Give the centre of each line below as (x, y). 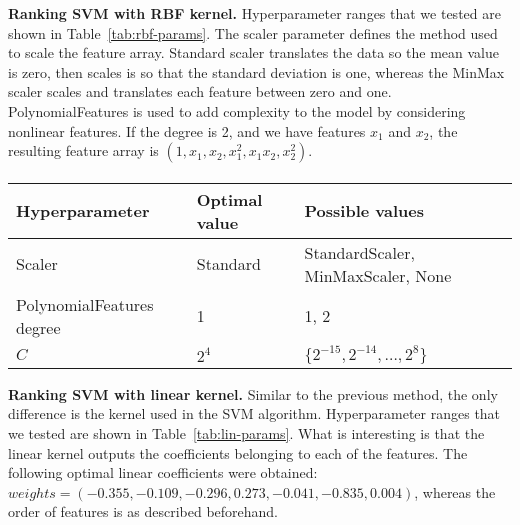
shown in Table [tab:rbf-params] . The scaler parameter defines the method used (253, 32)
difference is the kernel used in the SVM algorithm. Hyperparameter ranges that (254, 413)
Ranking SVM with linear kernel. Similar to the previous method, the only (253, 393)
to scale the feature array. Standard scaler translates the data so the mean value (253, 52)
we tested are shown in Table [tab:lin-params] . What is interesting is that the (246, 432)
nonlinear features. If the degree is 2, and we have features (187, 130)
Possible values (364, 211)
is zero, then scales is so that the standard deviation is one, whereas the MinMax (256, 71)
